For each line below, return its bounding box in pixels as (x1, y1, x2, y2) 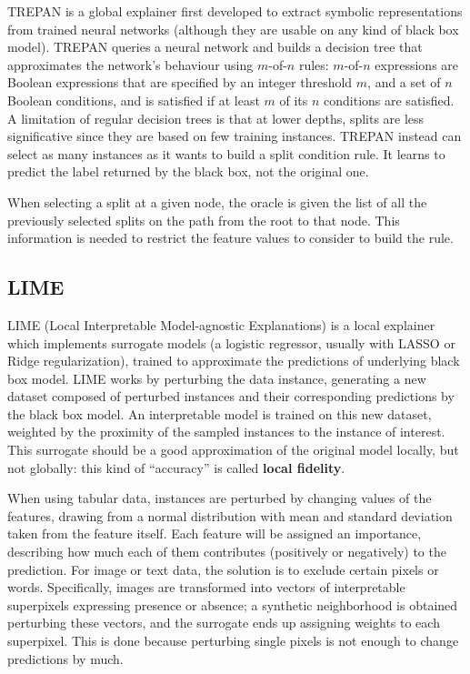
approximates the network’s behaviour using (7, 55, 254, 74)
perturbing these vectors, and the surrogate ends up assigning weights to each (7, 613, 440, 632)
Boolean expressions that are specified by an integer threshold (7, 73, 353, 92)
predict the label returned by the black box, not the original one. (7, 162, 369, 181)
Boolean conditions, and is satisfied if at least (7, 90, 260, 109)
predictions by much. (7, 649, 124, 668)
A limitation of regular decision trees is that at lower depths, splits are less (7, 108, 425, 127)
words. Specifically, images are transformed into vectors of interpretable (7, 578, 405, 597)
